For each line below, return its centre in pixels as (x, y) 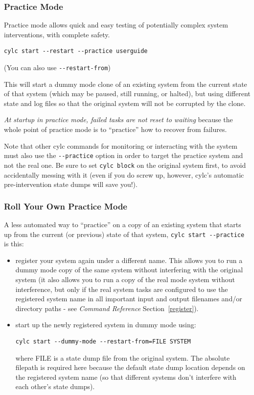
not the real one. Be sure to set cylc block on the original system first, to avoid (125, 165)
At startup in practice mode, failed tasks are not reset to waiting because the (118, 119)
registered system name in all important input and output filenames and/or (129, 299)
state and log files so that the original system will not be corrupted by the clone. (125, 103)
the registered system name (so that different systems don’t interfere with (126, 377)
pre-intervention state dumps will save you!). (71, 184)
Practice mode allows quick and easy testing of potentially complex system (116, 25)
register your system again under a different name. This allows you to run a (129, 260)
